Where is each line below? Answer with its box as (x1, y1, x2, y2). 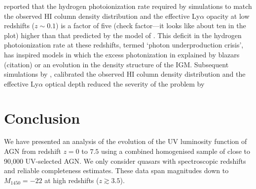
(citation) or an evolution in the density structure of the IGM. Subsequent (4, 59, 229, 69)
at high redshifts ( (44, 175, 99, 185)
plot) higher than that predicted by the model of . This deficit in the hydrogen (4, 30, 242, 40)
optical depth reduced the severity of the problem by (45, 78, 205, 89)
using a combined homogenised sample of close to (101, 146, 251, 156)
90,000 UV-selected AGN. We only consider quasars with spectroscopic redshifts (4, 155, 246, 166)
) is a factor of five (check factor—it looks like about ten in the (56, 20, 246, 31)
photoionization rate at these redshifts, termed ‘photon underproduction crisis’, (4, 40, 244, 50)
